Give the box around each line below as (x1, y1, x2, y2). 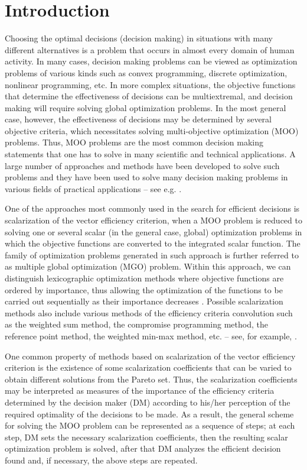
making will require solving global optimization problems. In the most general (5, 101, 286, 114)
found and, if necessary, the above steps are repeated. (5, 453, 198, 466)
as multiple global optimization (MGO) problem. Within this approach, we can (5, 260, 291, 273)
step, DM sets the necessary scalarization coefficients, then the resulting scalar (5, 430, 288, 443)
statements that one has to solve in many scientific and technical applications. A (5, 148, 296, 160)
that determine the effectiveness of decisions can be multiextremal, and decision (5, 90, 293, 102)
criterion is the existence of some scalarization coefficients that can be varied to (5, 361, 292, 374)
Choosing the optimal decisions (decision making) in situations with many (5, 32, 273, 44)
